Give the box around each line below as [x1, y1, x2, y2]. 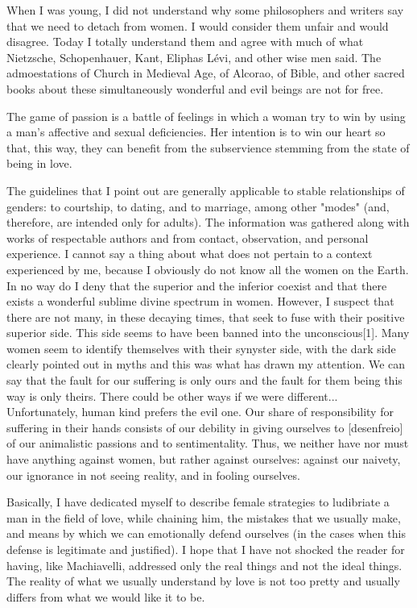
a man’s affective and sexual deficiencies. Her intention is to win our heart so [6, 123, 386, 140]
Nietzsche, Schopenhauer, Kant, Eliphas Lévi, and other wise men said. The [6, 48, 382, 65]
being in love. [6, 155, 72, 172]
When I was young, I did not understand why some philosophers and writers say [6, 2, 404, 18]
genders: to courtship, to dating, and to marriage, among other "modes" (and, [6, 198, 390, 214]
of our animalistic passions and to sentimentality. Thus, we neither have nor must [6, 435, 409, 452]
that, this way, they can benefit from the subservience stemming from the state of [6, 139, 410, 156]
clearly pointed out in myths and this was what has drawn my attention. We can [6, 356, 406, 373]
